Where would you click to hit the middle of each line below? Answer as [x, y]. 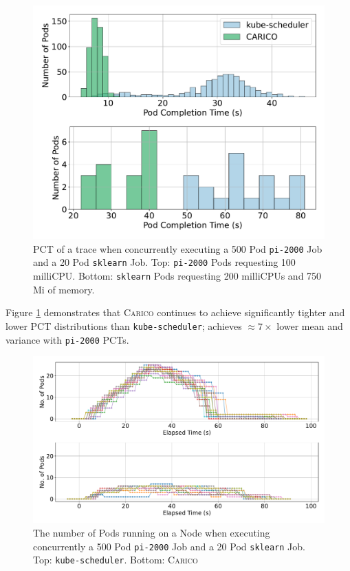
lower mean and [310, 325]
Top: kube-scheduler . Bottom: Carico [116, 560]
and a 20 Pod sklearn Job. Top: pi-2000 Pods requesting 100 [164, 262]
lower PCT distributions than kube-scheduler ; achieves [124, 325]
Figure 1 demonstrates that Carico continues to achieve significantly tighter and [175, 312]
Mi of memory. [64, 289]
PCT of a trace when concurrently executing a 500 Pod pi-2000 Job [178, 248]
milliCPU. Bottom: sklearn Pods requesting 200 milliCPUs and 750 [177, 276]
